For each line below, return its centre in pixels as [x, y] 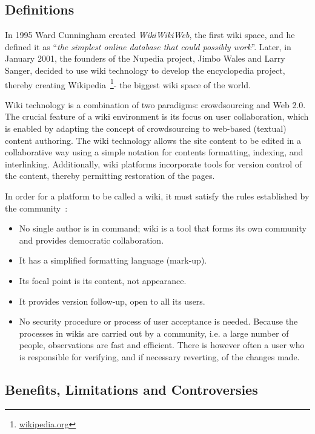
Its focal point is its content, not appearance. [103, 280]
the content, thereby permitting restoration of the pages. [110, 176]
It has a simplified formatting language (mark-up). [113, 260]
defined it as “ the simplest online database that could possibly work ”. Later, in [148, 46]
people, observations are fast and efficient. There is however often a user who [162, 345]
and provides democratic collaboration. [91, 240]
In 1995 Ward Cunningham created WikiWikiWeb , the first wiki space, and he [150, 35]
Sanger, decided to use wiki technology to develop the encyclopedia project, [145, 70]
